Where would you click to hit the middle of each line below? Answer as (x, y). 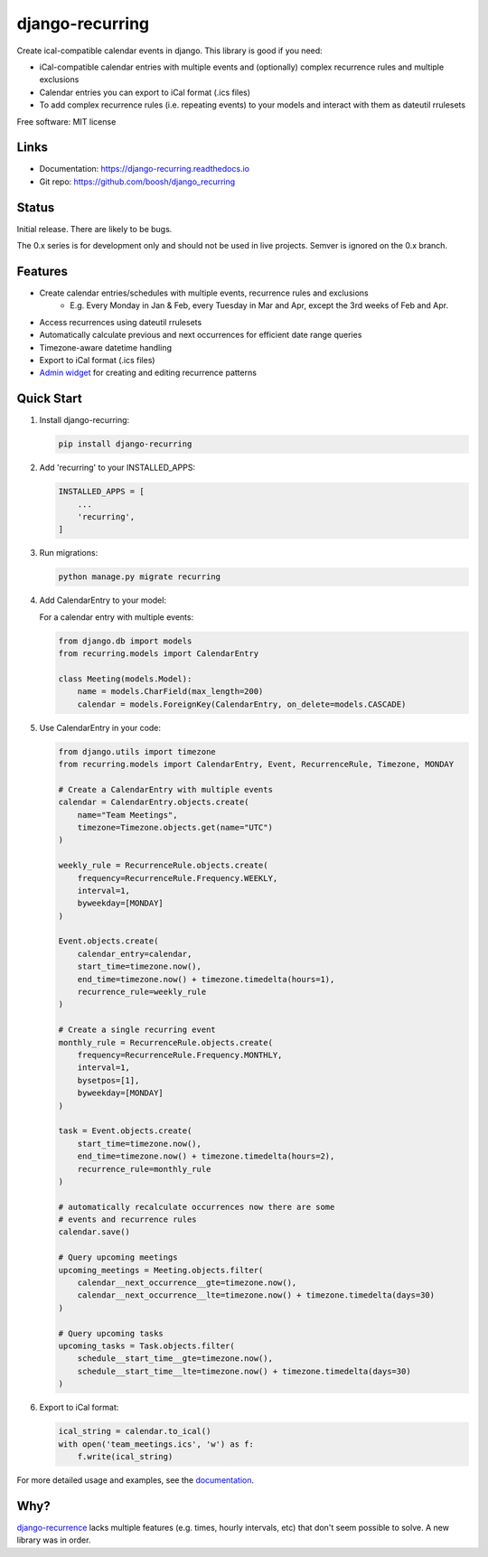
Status (36, 207)
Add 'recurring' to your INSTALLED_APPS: (117, 468)
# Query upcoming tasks (111, 1333)
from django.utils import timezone (137, 751)
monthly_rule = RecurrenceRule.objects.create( (165, 1042)
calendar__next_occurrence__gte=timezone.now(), (187, 1283)
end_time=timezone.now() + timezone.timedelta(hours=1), (206, 979)
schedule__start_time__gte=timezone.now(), (175, 1359)
